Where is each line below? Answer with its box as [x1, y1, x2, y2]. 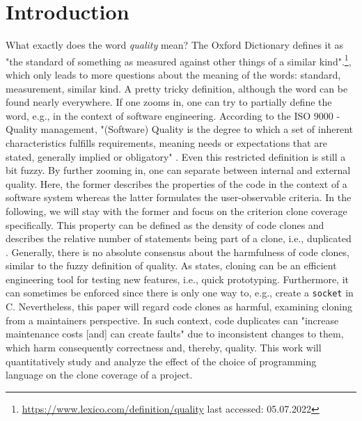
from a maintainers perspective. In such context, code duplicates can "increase [6, 312, 339, 327]
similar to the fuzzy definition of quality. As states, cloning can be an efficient [6, 258, 337, 273]
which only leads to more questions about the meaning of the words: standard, [6, 67, 341, 81]
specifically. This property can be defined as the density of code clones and [6, 217, 324, 232]
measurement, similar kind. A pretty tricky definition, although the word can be [6, 81, 348, 95]
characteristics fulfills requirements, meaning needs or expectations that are [6, 135, 327, 150]
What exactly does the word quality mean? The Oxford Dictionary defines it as [6, 38, 344, 52]
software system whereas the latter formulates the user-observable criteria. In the [6, 190, 352, 205]
